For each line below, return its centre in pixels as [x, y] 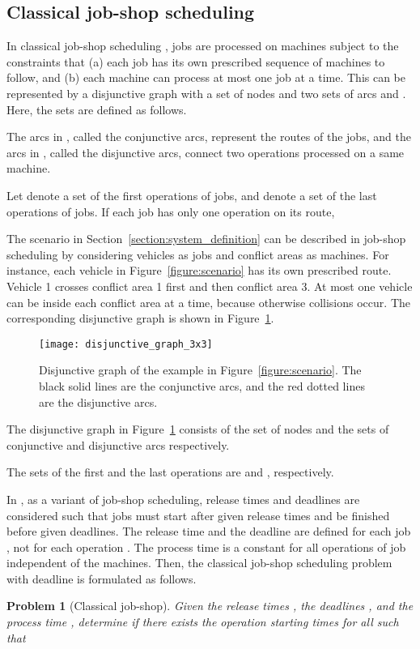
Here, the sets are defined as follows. [97, 109]
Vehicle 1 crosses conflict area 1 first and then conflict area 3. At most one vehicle [210, 286]
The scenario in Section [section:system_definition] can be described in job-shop [206, 239]
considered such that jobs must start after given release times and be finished [198, 515]
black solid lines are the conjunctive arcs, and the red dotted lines [202, 385]
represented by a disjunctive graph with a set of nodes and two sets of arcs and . [206, 93]
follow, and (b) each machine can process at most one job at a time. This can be [206, 77]
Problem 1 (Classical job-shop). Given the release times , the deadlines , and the [210, 606]
